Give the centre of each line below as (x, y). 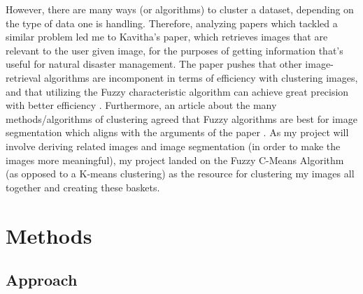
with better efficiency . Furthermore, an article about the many (141, 105)
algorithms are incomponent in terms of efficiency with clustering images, (201, 77)
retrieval (23, 77)
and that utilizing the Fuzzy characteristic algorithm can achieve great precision (177, 91)
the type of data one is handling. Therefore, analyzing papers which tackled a (172, 23)
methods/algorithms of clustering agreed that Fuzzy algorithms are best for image (181, 118)
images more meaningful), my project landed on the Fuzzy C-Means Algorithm (175, 160)
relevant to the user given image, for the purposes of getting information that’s (175, 50)
